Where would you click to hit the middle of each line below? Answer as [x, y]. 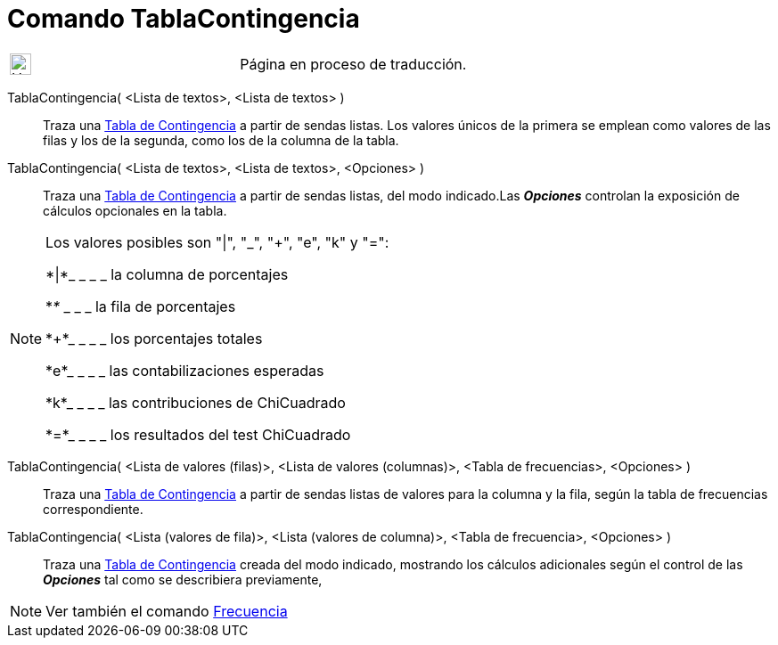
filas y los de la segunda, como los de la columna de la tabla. [221, 140]
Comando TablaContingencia [184, 19]
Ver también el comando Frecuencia [167, 611]
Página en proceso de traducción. [353, 64]
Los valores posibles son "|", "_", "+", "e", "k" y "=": [217, 242]
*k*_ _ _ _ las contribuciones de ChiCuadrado [196, 402]
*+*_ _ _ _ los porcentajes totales [154, 338]
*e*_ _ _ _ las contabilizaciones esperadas [185, 370]
